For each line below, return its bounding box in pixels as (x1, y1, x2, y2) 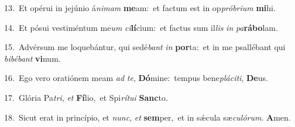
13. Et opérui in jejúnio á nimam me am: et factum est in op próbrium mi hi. (4, 2, 276, 13)
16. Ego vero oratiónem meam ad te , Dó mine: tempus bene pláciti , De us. (4, 72, 268, 84)
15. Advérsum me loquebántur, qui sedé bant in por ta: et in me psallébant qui (4, 41, 286, 53)
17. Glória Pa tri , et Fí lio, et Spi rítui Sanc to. (4, 91, 168, 103)
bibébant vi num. (4, 52, 61, 64)
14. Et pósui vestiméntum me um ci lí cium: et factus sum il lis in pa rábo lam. (4, 21, 278, 33)
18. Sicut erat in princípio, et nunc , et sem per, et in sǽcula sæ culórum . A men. (4, 111, 291, 123)
